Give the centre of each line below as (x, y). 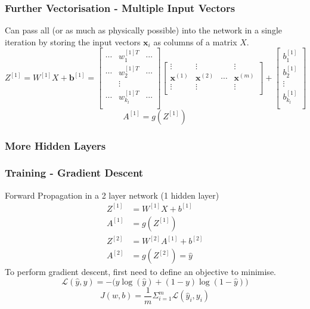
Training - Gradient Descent (74, 173)
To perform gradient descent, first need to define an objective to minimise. (140, 272)
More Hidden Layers (55, 145)
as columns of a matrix (195, 41)
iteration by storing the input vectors (73, 41)
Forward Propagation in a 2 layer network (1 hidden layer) (112, 195)
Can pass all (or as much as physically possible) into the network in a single (143, 30)
